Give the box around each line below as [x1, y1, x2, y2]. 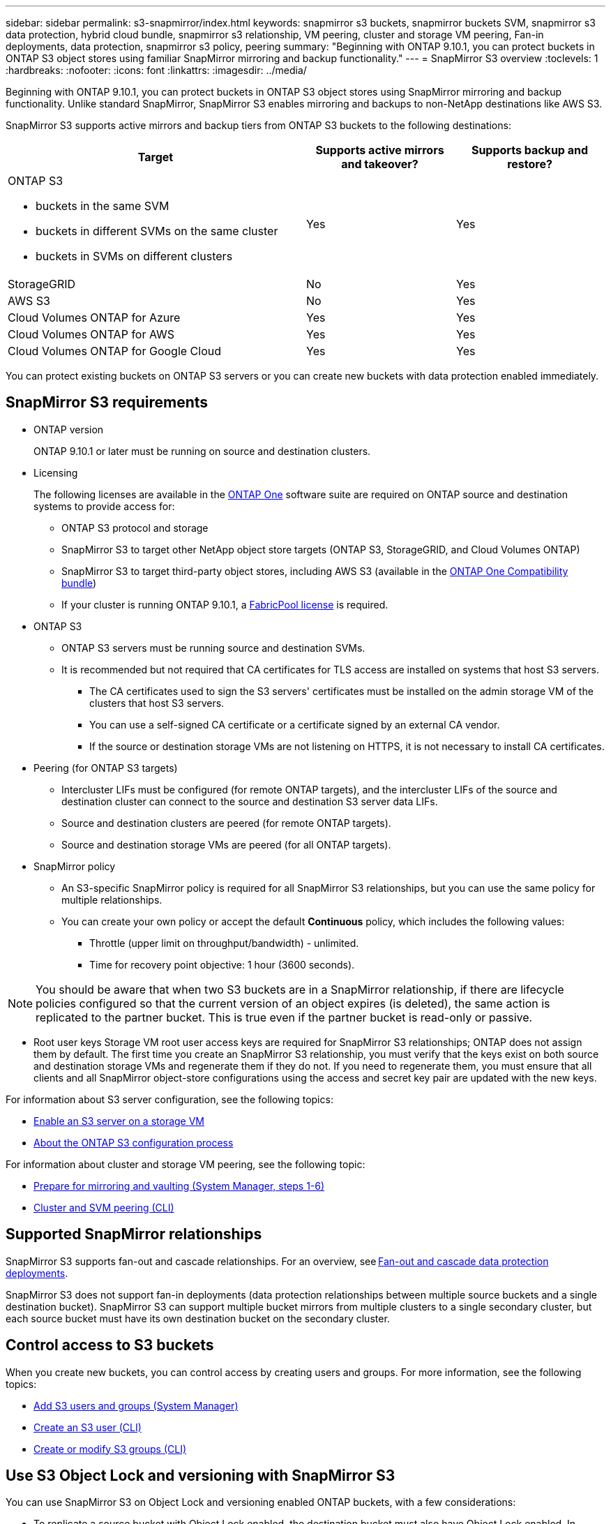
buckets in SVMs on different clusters [36, 249, 233, 263]
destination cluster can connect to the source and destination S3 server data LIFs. [61, 795, 438, 807]
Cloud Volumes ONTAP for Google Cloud [8, 344, 221, 358]
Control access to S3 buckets [6, 1336, 214, 1354]
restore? [507, 157, 552, 171]
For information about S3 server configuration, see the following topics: [6, 1093, 333, 1105]
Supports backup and [471, 143, 589, 157]
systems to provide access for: [33, 500, 175, 512]
